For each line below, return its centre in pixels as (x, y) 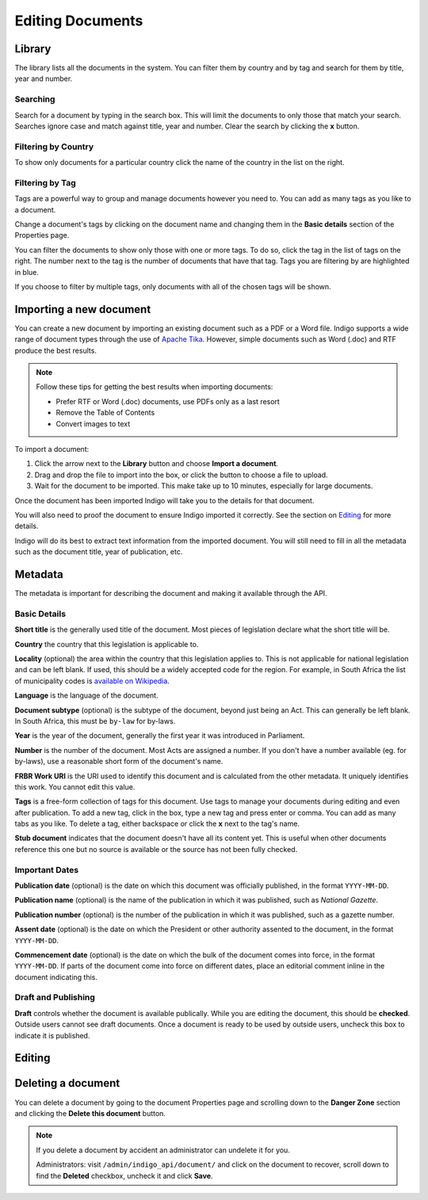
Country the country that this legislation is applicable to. (107, 644)
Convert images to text (93, 423)
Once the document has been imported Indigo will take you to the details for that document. (164, 500)
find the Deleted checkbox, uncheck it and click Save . (124, 1175)
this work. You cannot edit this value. (75, 787)
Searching (35, 99)
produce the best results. (55, 350)
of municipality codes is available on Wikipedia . (92, 681)
